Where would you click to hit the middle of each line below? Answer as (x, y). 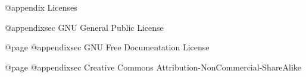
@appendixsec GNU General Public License (84, 27)
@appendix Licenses (41, 7)
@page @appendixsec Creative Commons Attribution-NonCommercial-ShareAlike (153, 67)
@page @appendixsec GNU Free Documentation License (107, 47)
